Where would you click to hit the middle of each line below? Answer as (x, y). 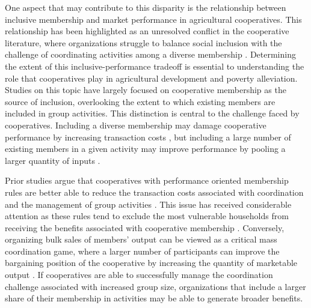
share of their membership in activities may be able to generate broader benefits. (154, 298)
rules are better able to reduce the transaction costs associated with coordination (154, 192)
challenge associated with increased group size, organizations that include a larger (155, 286)
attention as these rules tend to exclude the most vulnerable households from (147, 216)
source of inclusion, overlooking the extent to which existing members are (140, 101)
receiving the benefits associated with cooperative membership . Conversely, (145, 227)
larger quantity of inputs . (53, 160)
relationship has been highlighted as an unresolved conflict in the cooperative (147, 31)
